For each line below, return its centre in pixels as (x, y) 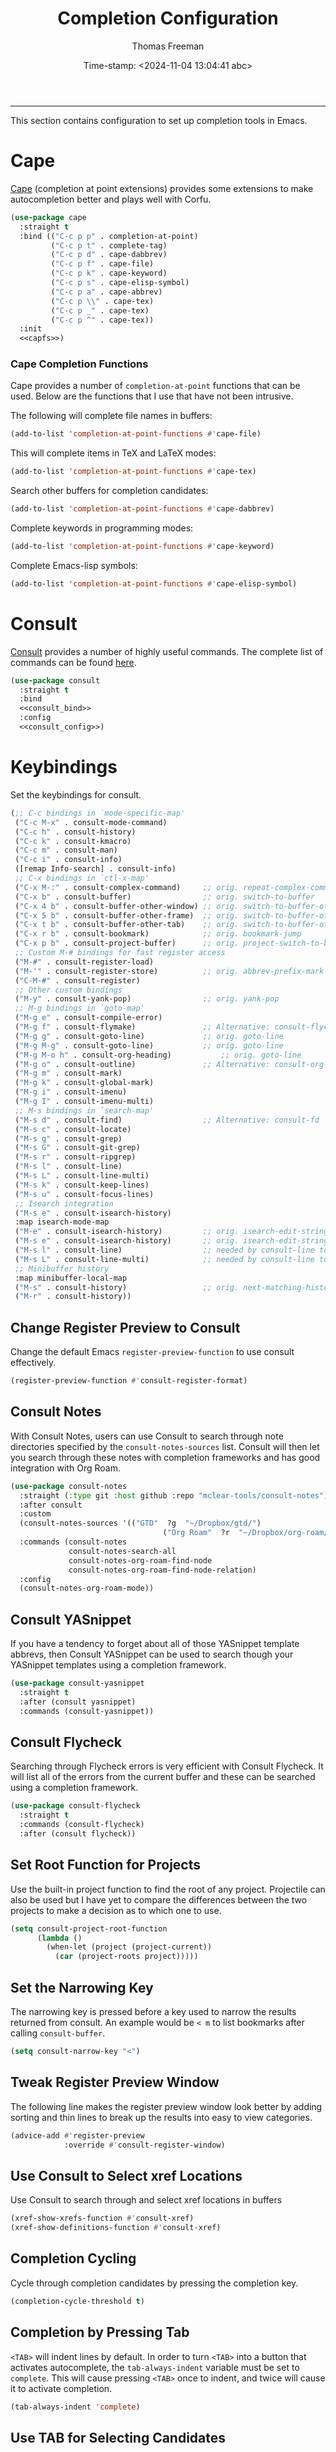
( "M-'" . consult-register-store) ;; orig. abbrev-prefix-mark (169, 971)
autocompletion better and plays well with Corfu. (111, 199)
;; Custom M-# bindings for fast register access (120, 953)
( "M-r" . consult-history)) (73, 1297)
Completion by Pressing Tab (100, 2332)
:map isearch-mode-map (62, 1222)
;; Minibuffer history (62, 1268)
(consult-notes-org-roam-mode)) (87, 1588)
